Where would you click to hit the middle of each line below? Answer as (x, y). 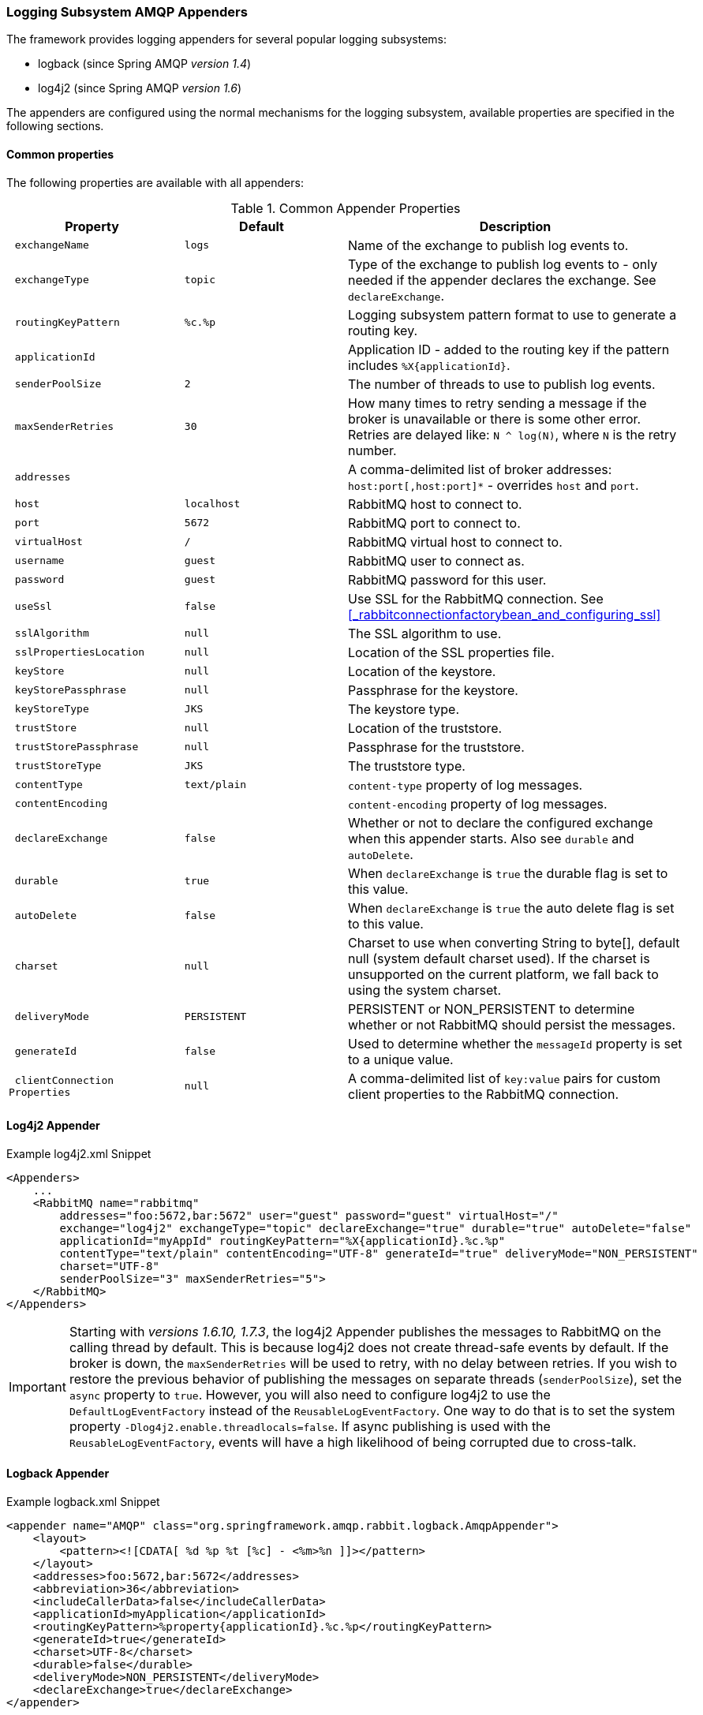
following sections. (55, 126)
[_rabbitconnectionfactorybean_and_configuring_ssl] (505, 614)
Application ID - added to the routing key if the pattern (509, 349)
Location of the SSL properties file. (451, 652)
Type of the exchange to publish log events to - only (503, 264)
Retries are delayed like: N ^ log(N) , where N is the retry (512, 434)
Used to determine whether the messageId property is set (515, 1043)
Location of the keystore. (422, 671)
